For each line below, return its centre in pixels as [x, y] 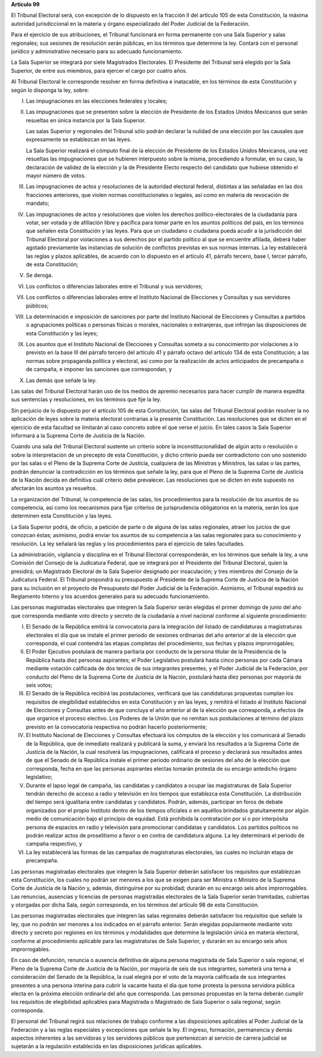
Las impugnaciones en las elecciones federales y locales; [97, 101]
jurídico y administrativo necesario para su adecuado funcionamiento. [97, 51]
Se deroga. [39, 275]
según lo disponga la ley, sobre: [50, 90]
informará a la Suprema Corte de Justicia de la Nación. [78, 435]
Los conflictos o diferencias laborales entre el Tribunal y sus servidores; [114, 286]
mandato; [38, 204]
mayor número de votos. [56, 175]
